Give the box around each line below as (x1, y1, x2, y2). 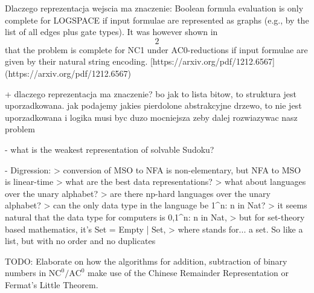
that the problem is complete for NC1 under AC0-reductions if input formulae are (5, 43, 308, 56)
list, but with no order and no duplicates (5, 234, 156, 247)
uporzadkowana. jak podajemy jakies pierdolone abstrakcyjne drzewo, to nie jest (5, 99, 302, 112)
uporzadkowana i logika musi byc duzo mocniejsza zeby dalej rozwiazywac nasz (5, 111, 298, 123)
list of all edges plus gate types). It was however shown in (5, 25, 218, 38)
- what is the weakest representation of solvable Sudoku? (5, 143, 214, 155)
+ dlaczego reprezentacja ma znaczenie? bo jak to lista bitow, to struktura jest (5, 87, 296, 100)
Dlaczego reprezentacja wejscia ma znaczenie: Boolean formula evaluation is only (5, 2, 304, 14)
